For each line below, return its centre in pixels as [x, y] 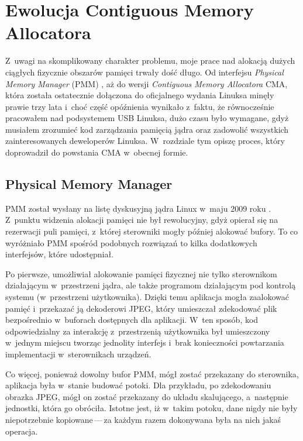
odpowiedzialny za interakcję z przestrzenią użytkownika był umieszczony [138, 331]
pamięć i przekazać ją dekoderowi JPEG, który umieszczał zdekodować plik [141, 308]
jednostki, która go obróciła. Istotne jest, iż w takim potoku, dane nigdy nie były [151, 408]
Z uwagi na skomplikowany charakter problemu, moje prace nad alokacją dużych [150, 61]
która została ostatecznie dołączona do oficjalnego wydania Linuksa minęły [140, 95]
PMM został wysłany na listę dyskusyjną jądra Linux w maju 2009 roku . [138, 208]
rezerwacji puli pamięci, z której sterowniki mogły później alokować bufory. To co [152, 231]
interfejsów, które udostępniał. [60, 254]
